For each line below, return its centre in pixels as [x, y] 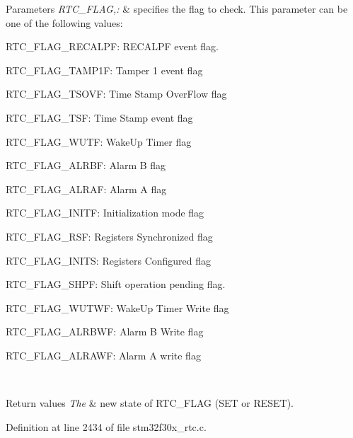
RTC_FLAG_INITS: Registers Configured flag [109, 260]
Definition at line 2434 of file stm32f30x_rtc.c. [106, 426]
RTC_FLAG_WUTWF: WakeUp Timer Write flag [117, 307]
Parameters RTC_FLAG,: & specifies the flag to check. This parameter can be [177, 8]
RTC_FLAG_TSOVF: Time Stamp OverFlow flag [116, 94]
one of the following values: [64, 22]
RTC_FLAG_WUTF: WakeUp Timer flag [99, 141]
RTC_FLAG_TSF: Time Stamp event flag [99, 117]
